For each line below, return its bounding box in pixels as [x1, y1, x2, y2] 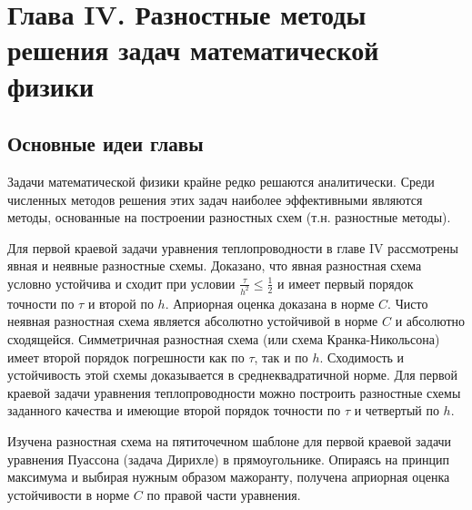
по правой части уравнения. [146, 484, 301, 504]
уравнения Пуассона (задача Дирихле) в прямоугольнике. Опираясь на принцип [7, 449, 449, 468]
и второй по [87, 293, 154, 312]
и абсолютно [395, 311, 466, 331]
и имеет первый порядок [277, 273, 414, 292]
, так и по [254, 347, 308, 366]
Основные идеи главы [7, 129, 204, 158]
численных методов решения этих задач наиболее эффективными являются [7, 189, 423, 209]
